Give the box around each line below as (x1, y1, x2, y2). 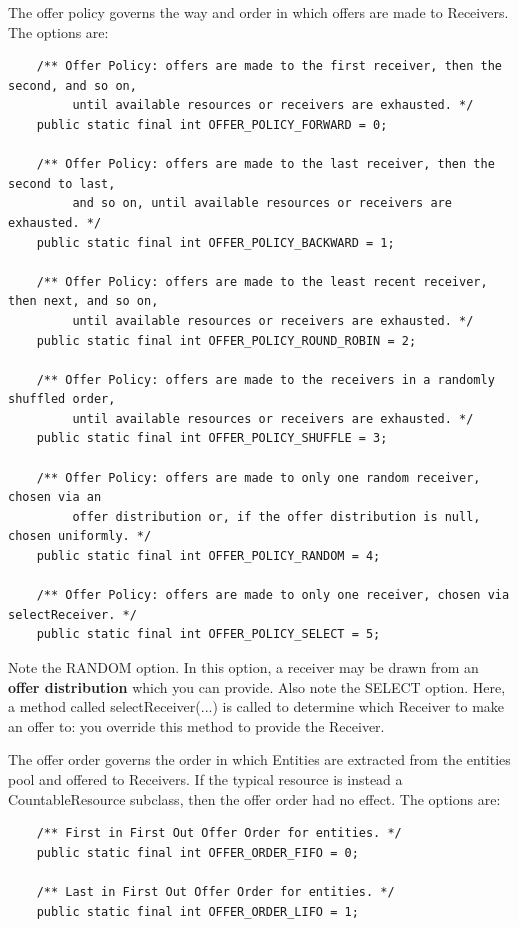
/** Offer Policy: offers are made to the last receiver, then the (36, 157, 495, 172)
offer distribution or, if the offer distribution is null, (72, 509, 481, 524)
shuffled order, (8, 392, 116, 407)
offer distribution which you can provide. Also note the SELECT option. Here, (8, 676, 506, 697)
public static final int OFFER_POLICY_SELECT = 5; (36, 627, 381, 642)
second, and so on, (8, 78, 137, 93)
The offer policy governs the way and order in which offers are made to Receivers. (8, 2, 509, 22)
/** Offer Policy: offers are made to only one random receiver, (36, 470, 481, 485)
